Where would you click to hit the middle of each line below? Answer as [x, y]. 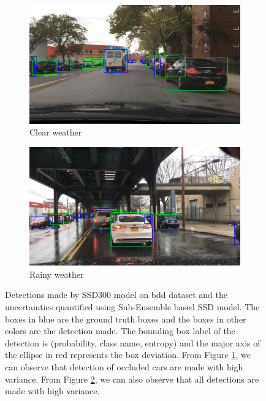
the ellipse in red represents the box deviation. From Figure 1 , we [128, 355]
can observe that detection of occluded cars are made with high [124, 366]
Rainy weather [57, 274]
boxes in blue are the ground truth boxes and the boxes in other [126, 319]
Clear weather [56, 132]
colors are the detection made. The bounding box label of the [120, 331]
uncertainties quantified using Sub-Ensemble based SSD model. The [132, 306]
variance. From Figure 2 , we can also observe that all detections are [132, 379]
